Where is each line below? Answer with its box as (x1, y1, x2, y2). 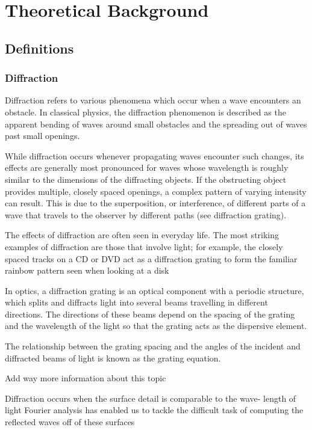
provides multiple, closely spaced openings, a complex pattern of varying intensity (5, 185, 307, 197)
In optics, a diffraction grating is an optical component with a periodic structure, (5, 284, 304, 296)
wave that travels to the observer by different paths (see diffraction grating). (5, 208, 287, 221)
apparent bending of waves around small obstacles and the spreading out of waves (5, 117, 307, 130)
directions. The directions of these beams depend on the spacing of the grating (5, 307, 295, 320)
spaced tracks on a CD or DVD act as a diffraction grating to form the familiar (5, 252, 298, 265)
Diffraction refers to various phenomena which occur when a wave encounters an (5, 94, 301, 106)
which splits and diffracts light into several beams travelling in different (5, 296, 268, 309)
